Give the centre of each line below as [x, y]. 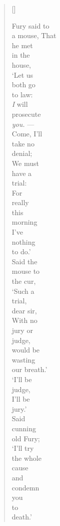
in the [21, 55]
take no [23, 143]
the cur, [24, 281]
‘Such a [23, 291]
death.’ [22, 517]
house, [21, 64]
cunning [24, 428]
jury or [22, 330]
